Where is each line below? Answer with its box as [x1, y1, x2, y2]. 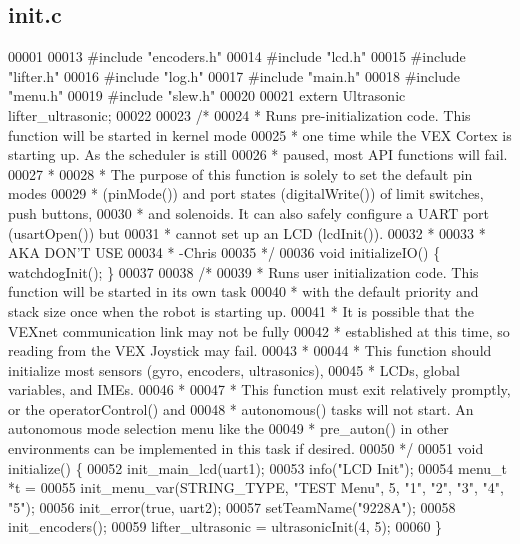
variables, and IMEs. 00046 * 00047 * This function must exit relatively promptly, [8, 379, 511, 400]
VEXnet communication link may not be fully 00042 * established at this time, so [8, 320, 510, 341]
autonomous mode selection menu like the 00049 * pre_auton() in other [8, 418, 449, 439]
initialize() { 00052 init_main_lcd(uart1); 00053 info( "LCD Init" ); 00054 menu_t [8, 457, 508, 478]
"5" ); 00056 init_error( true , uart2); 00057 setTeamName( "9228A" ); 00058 [8, 496, 456, 517]
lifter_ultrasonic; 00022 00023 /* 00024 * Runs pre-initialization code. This [8, 104, 471, 125]
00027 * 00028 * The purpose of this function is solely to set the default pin [8, 163, 473, 184]
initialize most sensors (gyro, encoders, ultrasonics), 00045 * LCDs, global [8, 359, 460, 380]
